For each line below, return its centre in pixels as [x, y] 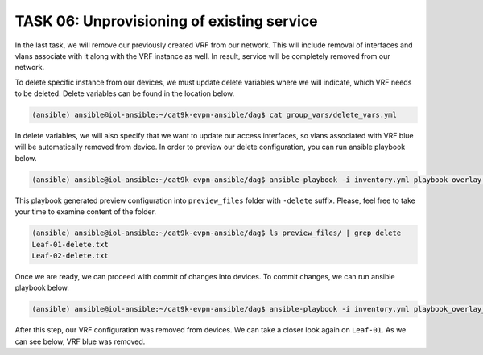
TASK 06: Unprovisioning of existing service [166, 21]
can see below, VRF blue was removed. [80, 341]
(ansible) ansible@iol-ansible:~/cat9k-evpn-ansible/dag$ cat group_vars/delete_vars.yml [215, 115]
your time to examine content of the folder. [86, 212]
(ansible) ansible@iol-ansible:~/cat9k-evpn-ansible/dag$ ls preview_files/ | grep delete [217, 233]
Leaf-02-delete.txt [70, 255]
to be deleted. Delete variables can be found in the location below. [125, 93]
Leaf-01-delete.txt [70, 244]
